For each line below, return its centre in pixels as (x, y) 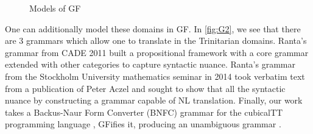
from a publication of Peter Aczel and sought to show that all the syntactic (145, 88)
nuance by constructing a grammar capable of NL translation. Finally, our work (154, 100)
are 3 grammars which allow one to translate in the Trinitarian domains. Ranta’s (156, 41)
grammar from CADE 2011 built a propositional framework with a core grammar (157, 52)
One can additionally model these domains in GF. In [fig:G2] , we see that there (153, 28)
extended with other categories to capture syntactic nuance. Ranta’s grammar (150, 64)
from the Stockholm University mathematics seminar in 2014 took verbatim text (155, 76)
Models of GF (55, 8)
